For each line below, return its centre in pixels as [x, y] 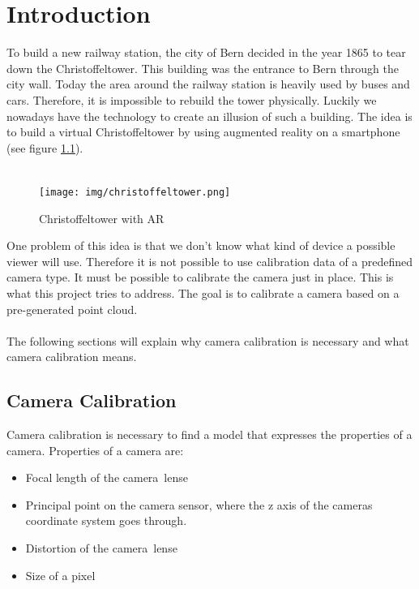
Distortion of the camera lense [101, 548]
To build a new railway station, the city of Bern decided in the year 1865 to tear [206, 52]
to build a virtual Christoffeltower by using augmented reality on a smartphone [203, 132]
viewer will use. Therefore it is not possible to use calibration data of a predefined [210, 261]
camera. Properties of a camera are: [95, 450]
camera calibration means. [72, 357]
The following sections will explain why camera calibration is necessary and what [208, 340]
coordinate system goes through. [106, 520]
